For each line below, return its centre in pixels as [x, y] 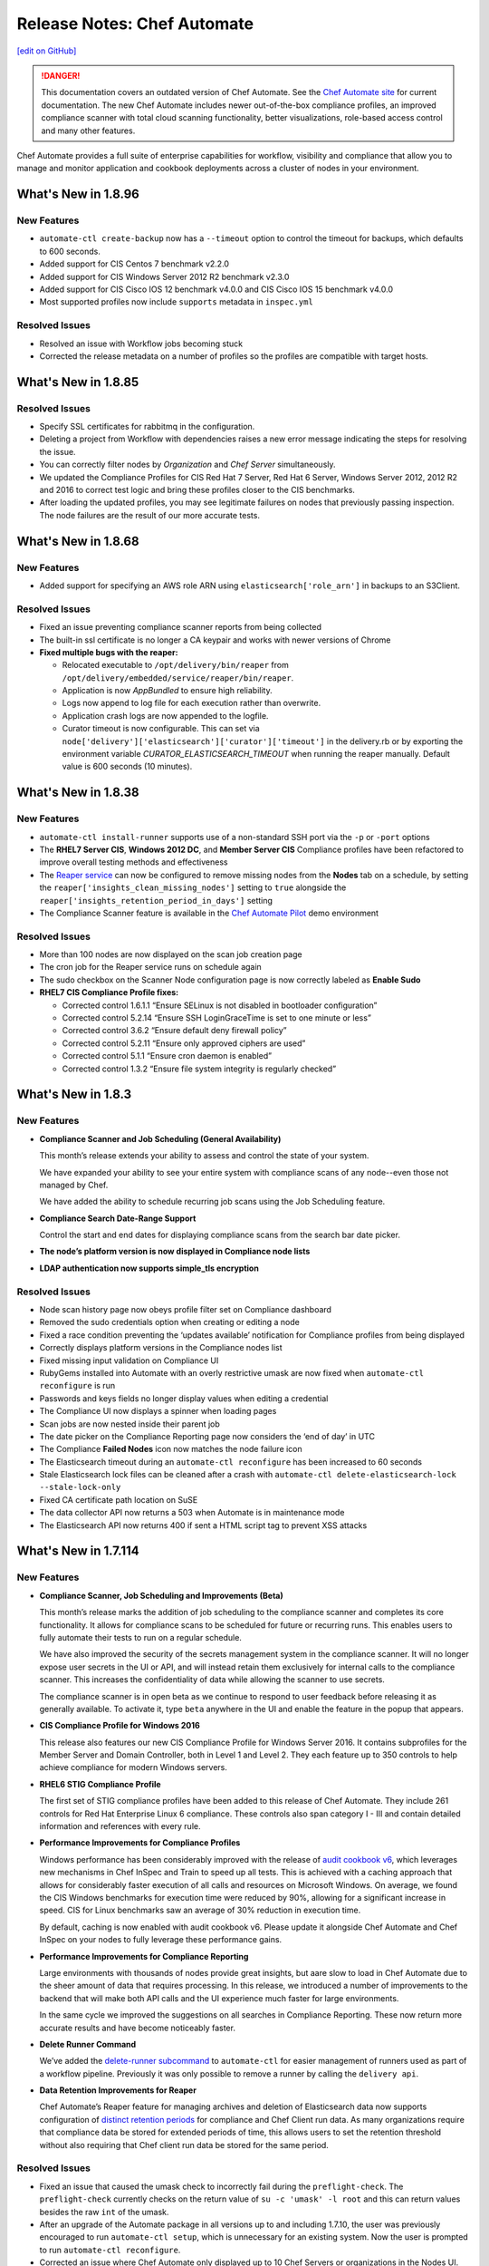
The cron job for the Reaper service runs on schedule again [150, 967]
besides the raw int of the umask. [104, 2212]
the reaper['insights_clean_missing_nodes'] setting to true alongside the [193, 887]
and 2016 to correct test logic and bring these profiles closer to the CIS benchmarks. [197, 490]
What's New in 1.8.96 [78, 194]
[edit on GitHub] [47, 51]
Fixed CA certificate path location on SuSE [119, 1499]
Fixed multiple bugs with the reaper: [109, 652]
